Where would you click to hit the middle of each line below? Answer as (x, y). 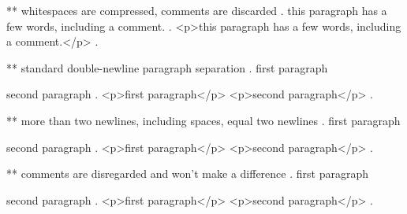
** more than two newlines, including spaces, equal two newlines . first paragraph (203, 120)
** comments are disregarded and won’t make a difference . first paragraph (187, 173)
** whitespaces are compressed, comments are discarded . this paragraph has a (197, 10)
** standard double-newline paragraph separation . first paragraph (167, 67)
